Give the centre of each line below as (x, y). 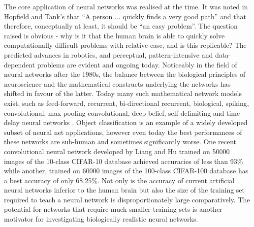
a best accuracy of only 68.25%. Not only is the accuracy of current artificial (119, 180)
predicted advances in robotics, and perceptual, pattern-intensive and (109, 54)
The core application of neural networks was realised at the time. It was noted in (126, 6)
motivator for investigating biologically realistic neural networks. (101, 219)
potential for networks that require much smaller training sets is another (113, 209)
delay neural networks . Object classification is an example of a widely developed (126, 122)
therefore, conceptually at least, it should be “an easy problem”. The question (121, 26)
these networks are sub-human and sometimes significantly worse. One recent (120, 142)
